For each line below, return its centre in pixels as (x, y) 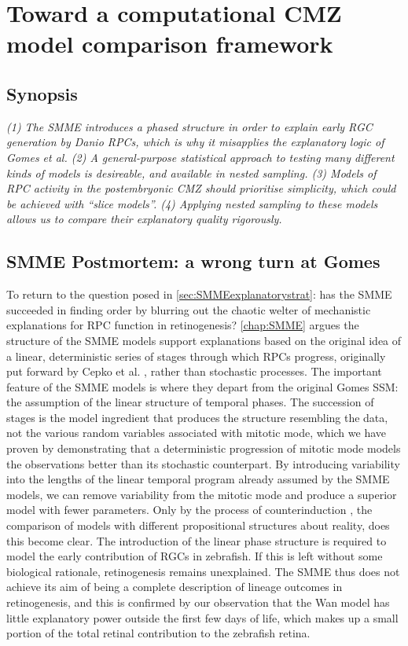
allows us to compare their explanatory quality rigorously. (144, 219)
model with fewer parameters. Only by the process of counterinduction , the (189, 510)
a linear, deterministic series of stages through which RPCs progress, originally (196, 356)
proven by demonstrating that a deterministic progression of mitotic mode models (204, 448)
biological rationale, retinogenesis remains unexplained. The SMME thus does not (203, 571)
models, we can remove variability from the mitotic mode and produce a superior (202, 494)
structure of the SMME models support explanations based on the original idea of (204, 340)
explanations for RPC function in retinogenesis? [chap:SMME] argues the (183, 325)
